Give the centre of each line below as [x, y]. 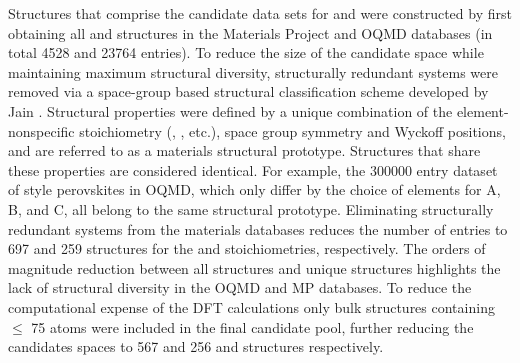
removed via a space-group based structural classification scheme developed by [248, 91]
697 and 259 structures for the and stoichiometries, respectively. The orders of [247, 248]
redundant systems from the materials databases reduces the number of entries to [258, 228]
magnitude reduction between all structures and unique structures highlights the [254, 267]
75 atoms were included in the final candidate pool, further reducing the [252, 326]
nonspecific [41, 130]
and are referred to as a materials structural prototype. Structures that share [244, 150]
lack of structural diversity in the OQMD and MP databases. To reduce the [240, 287]
